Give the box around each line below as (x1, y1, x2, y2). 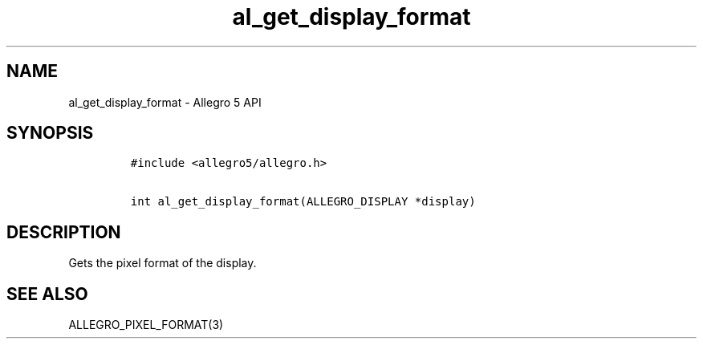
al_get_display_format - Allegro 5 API (68, 95, 262, 109)
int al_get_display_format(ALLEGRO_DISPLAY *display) (130, 195, 476, 209)
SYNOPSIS (6, 123, 94, 144)
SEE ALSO (6, 283, 88, 304)
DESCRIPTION (6, 221, 121, 242)
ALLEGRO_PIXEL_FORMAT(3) (68, 318, 224, 332)
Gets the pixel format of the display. (68, 256, 257, 270)
